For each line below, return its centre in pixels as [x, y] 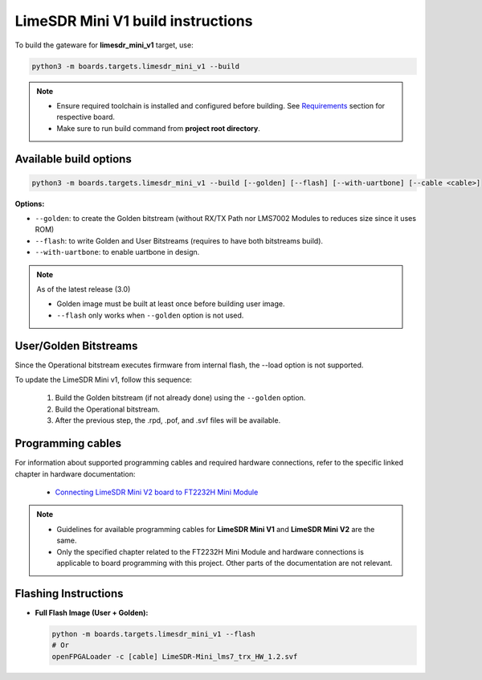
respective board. [86, 117]
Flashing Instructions [69, 594]
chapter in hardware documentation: [75, 473]
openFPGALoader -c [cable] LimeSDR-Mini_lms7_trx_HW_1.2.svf [175, 656]
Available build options [73, 159]
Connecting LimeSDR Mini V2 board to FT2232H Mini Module [157, 492]
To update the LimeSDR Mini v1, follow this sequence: [104, 380]
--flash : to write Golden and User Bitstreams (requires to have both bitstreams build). [179, 240]
